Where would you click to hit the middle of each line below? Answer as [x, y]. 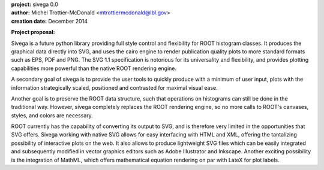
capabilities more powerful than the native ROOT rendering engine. [94, 68]
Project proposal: [33, 32]
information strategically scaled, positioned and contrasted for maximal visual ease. [115, 87]
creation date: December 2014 [49, 21]
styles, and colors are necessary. [52, 115]
